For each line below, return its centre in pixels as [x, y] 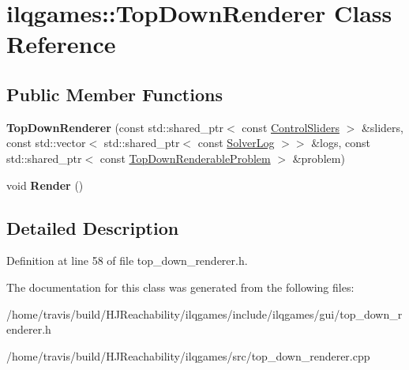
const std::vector [46, 143]
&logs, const [341, 143]
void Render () [45, 185]
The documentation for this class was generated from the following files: [180, 287]
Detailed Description [93, 227]
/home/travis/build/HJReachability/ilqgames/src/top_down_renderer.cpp [188, 355]
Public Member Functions [114, 94]
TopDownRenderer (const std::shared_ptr [115, 127]
